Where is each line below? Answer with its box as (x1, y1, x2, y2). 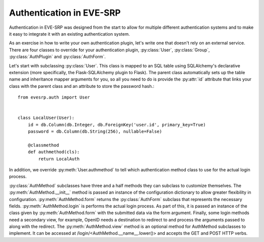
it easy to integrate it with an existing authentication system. (9, 31, 130, 37)
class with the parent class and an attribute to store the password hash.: (9, 83, 154, 89)
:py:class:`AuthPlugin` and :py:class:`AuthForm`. (9, 54, 106, 60)
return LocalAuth (38, 156, 80, 161)
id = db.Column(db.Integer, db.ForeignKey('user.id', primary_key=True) (27, 122, 206, 127)
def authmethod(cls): (27, 149, 80, 155)
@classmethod (27, 142, 59, 148)
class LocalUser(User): (18, 115, 75, 121)
